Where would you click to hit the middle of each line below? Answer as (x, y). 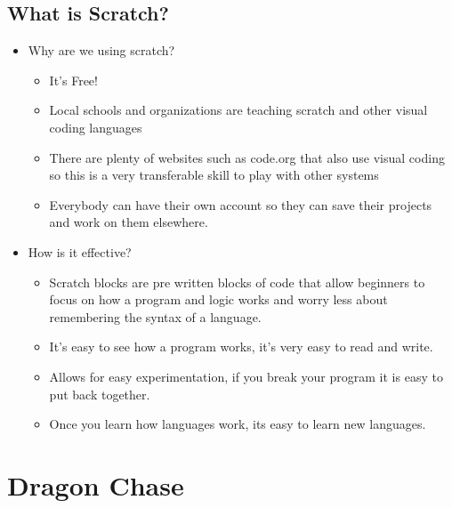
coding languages (96, 127)
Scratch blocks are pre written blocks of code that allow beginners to (237, 282)
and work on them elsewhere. (129, 222)
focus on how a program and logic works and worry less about (218, 299)
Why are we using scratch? (101, 50)
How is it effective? (80, 251)
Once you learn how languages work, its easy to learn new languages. (238, 424)
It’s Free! (73, 80)
